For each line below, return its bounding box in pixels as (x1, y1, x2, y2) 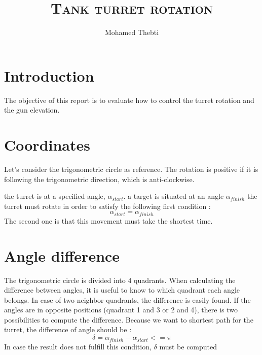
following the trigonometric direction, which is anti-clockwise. (4, 173, 195, 184)
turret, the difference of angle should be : (4, 324, 132, 335)
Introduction (4, 65, 94, 86)
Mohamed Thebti (104, 27, 159, 38)
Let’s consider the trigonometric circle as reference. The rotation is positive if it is (4, 163, 258, 174)
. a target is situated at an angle (123, 191, 224, 201)
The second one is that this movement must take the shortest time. (4, 215, 213, 226)
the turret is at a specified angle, (4, 191, 105, 201)
